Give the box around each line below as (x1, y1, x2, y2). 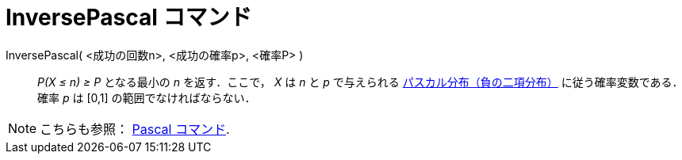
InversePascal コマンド (6, 4, 252, 31)
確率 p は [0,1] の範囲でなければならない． (37, 90, 256, 105)
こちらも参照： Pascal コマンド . (40, 120, 230, 137)
